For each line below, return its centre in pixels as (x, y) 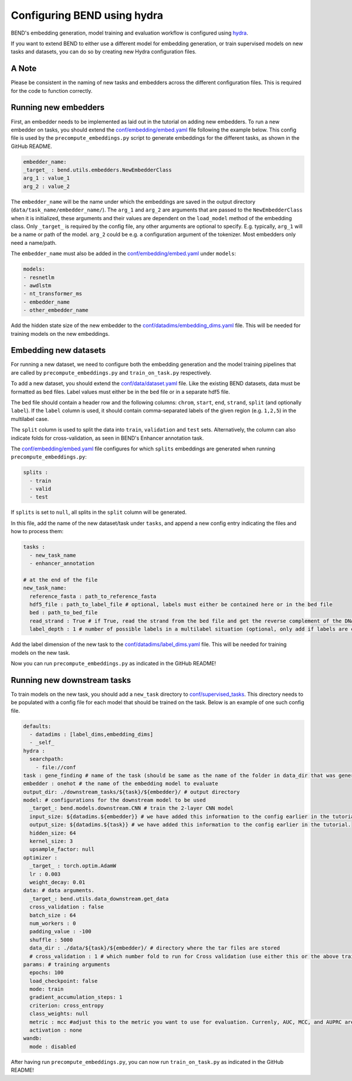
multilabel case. (30, 419)
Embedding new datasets (58, 350)
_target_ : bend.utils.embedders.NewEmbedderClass (98, 170)
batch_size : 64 (53, 915)
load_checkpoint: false (64, 981)
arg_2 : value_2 (47, 186)
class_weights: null (59, 1014)
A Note (24, 68)
